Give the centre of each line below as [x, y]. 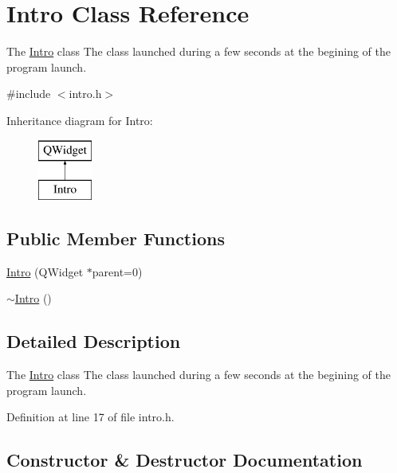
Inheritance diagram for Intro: [80, 120]
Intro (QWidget [45, 271]
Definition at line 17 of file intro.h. [90, 417]
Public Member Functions [116, 238]
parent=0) [117, 271]
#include [29, 94]
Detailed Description [94, 341]
